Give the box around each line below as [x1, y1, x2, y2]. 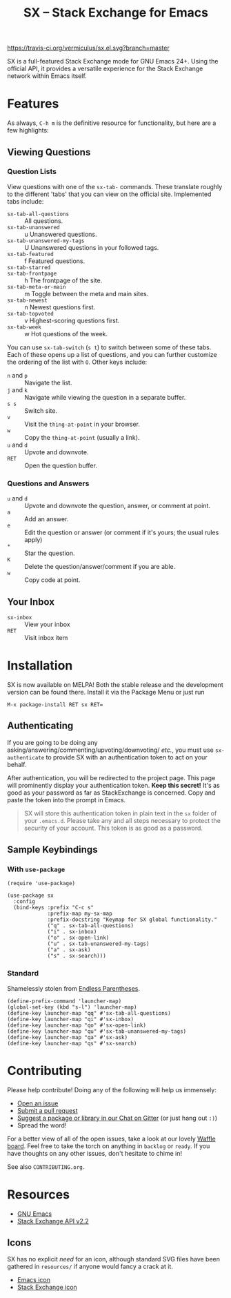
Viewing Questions [7, 146, 91, 158]
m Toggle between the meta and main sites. [24, 289, 149, 298]
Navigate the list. [24, 378, 72, 387]
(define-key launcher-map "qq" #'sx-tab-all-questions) [7, 1009, 171, 1016]
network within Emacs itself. [7, 72, 88, 80]
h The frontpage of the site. [24, 276, 103, 284]
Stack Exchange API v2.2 [17, 1217, 90, 1225]
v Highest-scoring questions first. [24, 316, 120, 324]
